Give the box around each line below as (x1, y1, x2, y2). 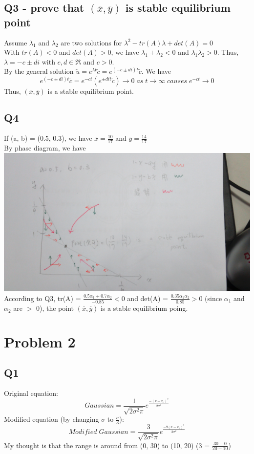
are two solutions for (61, 37, 122, 47)
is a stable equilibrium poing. (100, 303, 188, 313)
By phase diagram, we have (4, 143, 86, 153)
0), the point (36, 303, 74, 313)
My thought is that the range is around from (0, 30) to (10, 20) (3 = (4, 440, 210, 450)
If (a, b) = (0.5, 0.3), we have (4, 133, 92, 143)
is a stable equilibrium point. (47, 86, 134, 96)
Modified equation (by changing (4, 414, 99, 424)
